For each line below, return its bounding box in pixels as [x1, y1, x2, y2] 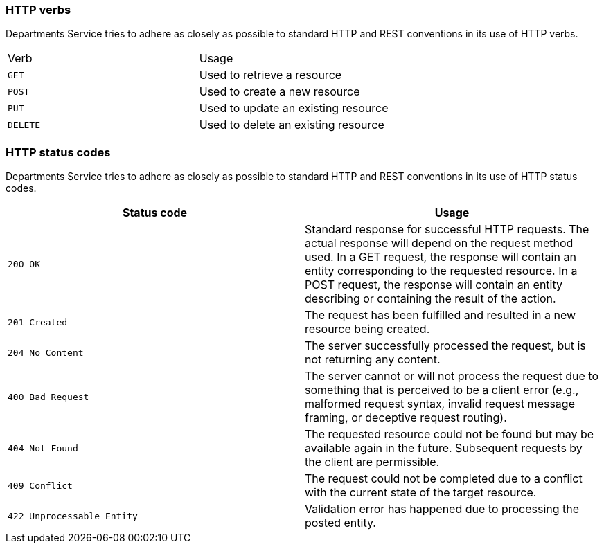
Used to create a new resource [199, 84, 360, 99]
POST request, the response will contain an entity [305, 278, 562, 292]
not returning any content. [305, 352, 441, 367]
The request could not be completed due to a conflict [305, 471, 583, 486]
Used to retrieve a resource [199, 68, 342, 82]
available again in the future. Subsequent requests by [305, 441, 583, 456]
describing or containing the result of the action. [305, 291, 556, 306]
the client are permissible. [305, 455, 440, 469]
